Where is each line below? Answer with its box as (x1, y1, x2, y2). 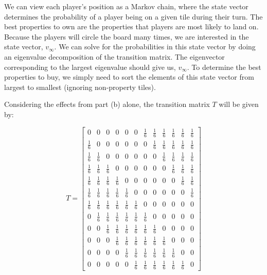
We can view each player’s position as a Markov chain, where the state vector (4, 1, 248, 11)
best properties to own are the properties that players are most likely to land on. (4, 21, 259, 32)
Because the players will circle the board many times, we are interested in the (4, 31, 249, 42)
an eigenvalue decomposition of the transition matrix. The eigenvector (4, 51, 225, 62)
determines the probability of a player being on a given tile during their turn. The (4, 11, 263, 22)
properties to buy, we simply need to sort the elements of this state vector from (4, 71, 254, 82)
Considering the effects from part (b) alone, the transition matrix (4, 99, 210, 109)
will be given (219, 99, 259, 109)
